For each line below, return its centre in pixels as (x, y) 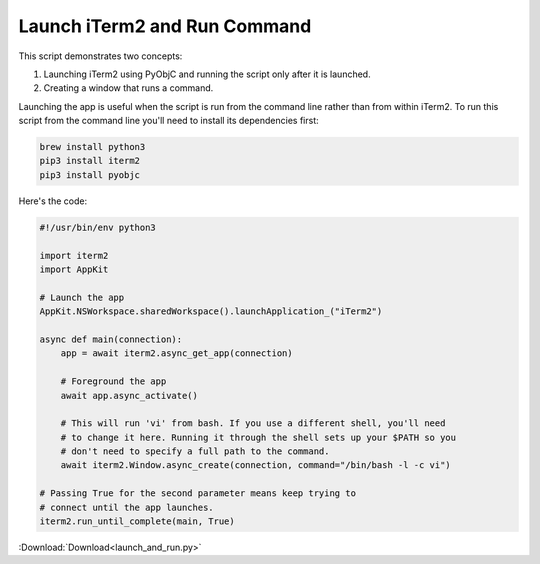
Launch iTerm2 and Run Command (165, 26)
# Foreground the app (113, 381)
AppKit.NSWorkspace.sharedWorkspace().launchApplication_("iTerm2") (211, 311)
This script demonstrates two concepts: (100, 56)
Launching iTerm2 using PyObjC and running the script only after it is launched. (207, 74)
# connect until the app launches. (126, 507)
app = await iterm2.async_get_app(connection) (177, 353)
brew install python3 (92, 147)
